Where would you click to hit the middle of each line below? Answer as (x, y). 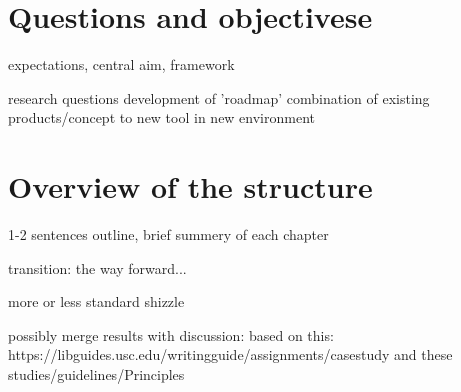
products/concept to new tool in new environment (161, 117)
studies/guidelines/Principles (96, 374)
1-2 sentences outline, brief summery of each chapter (168, 234)
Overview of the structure (190, 186)
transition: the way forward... (97, 267)
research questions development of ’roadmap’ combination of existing (219, 97)
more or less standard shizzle (96, 301)
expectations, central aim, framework (121, 64)
